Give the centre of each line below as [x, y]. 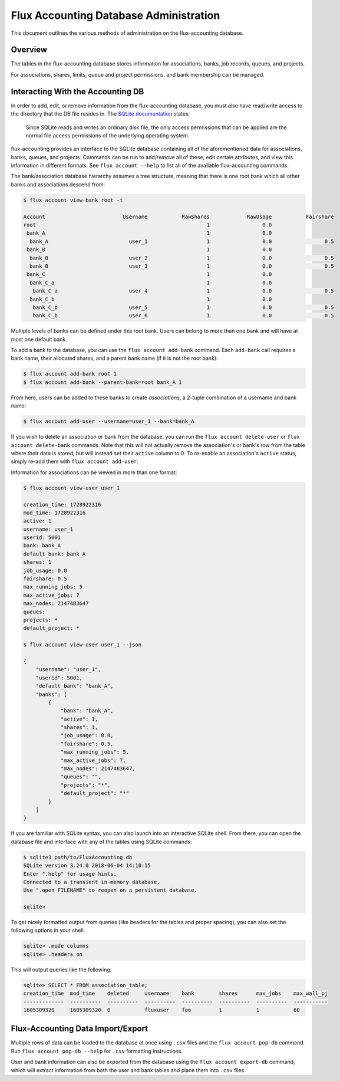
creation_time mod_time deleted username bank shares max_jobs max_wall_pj [176, 993]
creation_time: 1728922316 [62, 505]
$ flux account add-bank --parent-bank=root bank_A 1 [103, 382]
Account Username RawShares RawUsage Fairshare [179, 216]
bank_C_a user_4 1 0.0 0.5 [183, 291]
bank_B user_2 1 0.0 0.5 [182, 258]
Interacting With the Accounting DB [77, 91]
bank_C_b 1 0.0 [151, 299]
